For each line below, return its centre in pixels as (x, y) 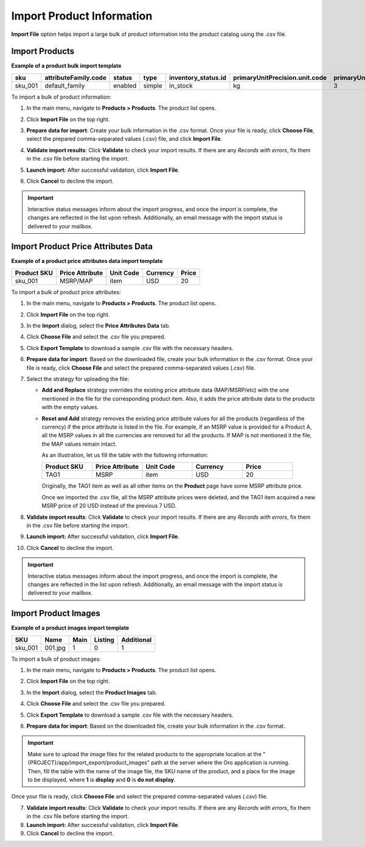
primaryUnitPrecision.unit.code (280, 77)
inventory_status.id (198, 77)
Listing (104, 639)
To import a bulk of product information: (61, 97)
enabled (125, 85)
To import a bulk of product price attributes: (66, 292)
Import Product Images (56, 613)
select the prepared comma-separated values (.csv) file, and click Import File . (124, 139)
